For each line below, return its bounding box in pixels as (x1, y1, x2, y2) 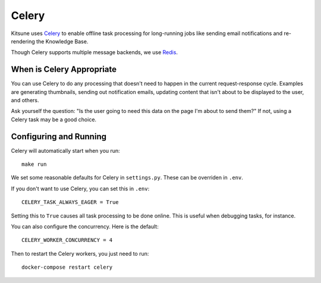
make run (21, 161, 47, 168)
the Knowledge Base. (36, 37, 89, 45)
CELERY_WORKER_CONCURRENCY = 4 (21, 237, 113, 244)
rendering (11, 37, 35, 45)
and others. (11, 97, 39, 104)
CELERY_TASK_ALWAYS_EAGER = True (21, 199, 119, 206)
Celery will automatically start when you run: (11, 147, 120, 154)
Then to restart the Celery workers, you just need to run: (11, 250, 149, 257)
